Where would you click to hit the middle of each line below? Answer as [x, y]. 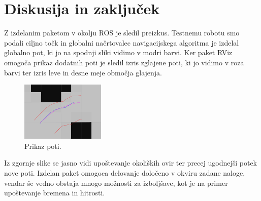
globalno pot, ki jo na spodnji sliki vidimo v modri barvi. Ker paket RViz [118, 52]
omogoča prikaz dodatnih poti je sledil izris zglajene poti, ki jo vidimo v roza [124, 62]
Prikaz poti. [43, 146]
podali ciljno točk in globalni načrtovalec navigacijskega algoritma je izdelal [122, 42]
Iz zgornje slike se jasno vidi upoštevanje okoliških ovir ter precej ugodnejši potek [131, 163]
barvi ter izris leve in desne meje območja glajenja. [83, 72]
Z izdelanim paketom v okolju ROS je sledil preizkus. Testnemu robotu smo [122, 33]
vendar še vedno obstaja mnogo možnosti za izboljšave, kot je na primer [116, 183]
